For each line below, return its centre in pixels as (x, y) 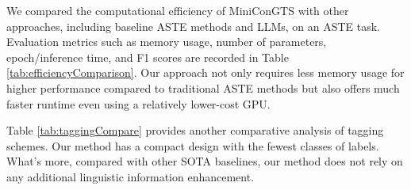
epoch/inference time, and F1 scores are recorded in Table (148, 57)
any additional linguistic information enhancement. (131, 176)
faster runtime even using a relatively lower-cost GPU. (138, 103)
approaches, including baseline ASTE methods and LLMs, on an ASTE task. (194, 26)
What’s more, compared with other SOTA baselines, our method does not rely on (205, 161)
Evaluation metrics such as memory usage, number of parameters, (167, 42)
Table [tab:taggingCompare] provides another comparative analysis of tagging (195, 130)
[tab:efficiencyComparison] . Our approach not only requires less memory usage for (205, 72)
